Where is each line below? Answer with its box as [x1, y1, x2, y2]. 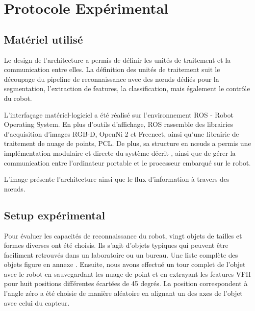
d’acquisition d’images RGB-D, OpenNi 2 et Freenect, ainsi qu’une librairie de [4, 128, 239, 139]
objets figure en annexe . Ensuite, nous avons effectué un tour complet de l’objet [4, 259, 246, 269]
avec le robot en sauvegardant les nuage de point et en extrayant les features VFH [4, 268, 251, 279]
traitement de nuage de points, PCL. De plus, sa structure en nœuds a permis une [4, 138, 251, 148]
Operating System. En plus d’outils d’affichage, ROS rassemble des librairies [4, 119, 233, 129]
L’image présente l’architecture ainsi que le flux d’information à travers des [4, 174, 229, 184]
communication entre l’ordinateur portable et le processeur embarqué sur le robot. [4, 157, 251, 167]
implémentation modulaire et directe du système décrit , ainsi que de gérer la [4, 147, 236, 158]
